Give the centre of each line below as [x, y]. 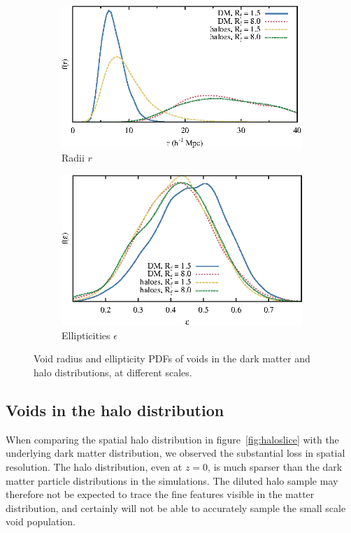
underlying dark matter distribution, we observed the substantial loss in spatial [175, 453]
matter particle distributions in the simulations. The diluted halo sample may [172, 480]
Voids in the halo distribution [115, 410]
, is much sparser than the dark [275, 466]
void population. [41, 521]
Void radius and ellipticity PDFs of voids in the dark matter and [172, 358]
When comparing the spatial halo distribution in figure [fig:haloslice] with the [172, 439]
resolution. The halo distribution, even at [94, 466]
